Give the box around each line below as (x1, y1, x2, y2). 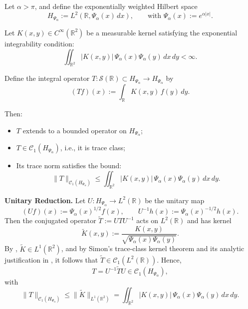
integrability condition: (4, 38, 74, 48)
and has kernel (187, 215, 232, 226)
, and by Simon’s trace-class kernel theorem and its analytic (61, 243, 245, 254)
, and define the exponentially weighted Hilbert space (34, 1, 198, 11)
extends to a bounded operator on (22, 125, 127, 135)
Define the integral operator (4, 73, 90, 83)
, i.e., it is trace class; (60, 142, 125, 153)
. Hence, (157, 254, 182, 265)
